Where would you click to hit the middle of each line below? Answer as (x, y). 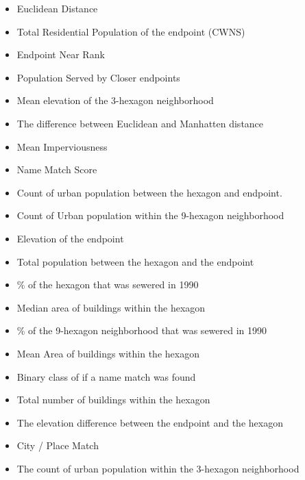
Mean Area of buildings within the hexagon (108, 353)
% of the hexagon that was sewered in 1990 (108, 285)
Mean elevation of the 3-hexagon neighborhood (115, 100)
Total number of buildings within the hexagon (113, 400)
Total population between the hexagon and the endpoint (135, 261)
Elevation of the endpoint (70, 238)
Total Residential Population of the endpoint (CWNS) (131, 31)
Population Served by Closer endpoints (98, 77)
